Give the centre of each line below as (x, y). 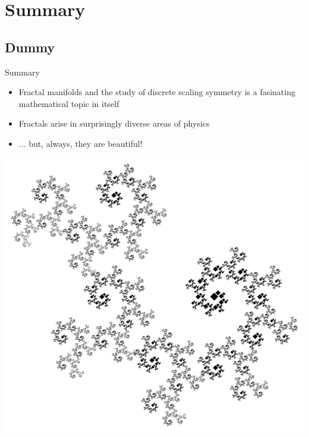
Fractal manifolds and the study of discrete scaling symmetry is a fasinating (157, 92)
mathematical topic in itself (69, 103)
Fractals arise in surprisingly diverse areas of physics (114, 123)
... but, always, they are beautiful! (81, 143)
